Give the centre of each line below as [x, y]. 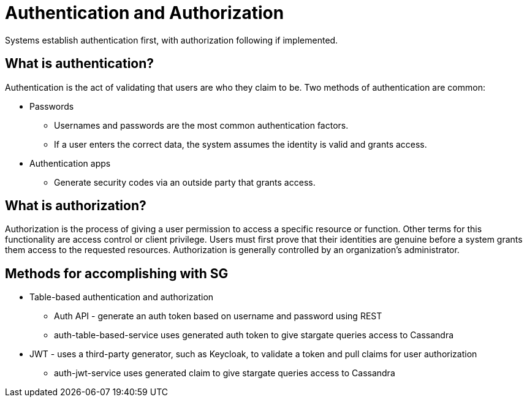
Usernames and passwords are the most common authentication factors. [201, 125]
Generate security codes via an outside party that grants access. [185, 182]
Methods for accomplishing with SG [117, 273]
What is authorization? [76, 206]
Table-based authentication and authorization [122, 297]
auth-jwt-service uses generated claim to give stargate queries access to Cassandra [225, 373]
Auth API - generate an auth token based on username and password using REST [218, 316]
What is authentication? [80, 64]
